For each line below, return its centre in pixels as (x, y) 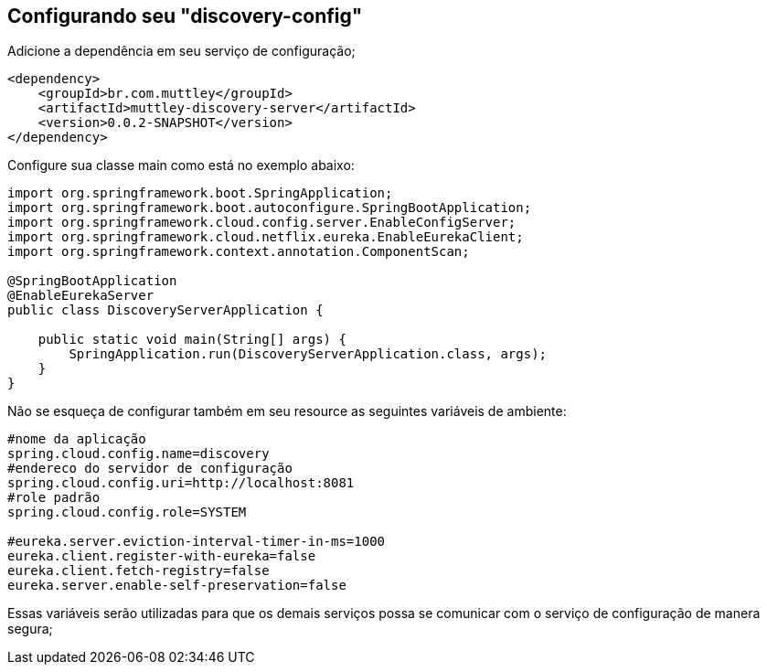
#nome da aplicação (77, 439)
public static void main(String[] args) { (192, 340)
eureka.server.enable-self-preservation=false (177, 586)
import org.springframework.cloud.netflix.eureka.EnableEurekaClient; (266, 237)
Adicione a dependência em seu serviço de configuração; (181, 51)
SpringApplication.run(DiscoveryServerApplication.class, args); (308, 354)
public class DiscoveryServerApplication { (165, 310)
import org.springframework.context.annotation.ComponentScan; (239, 252)
